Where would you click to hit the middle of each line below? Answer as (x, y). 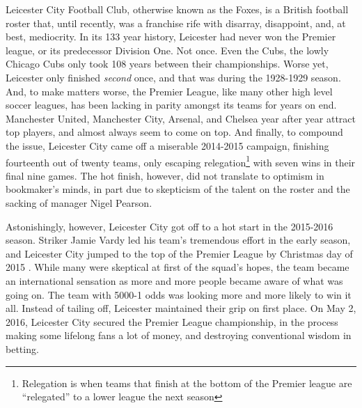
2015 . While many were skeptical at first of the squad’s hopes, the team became (178, 267)
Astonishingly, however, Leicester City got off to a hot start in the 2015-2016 (170, 226)
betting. (22, 348)
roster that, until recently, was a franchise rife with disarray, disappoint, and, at (176, 23)
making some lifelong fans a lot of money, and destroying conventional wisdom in (179, 335)
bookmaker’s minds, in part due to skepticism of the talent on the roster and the (178, 189)
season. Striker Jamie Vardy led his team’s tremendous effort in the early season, (178, 240)
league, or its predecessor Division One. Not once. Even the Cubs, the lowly (167, 50)
